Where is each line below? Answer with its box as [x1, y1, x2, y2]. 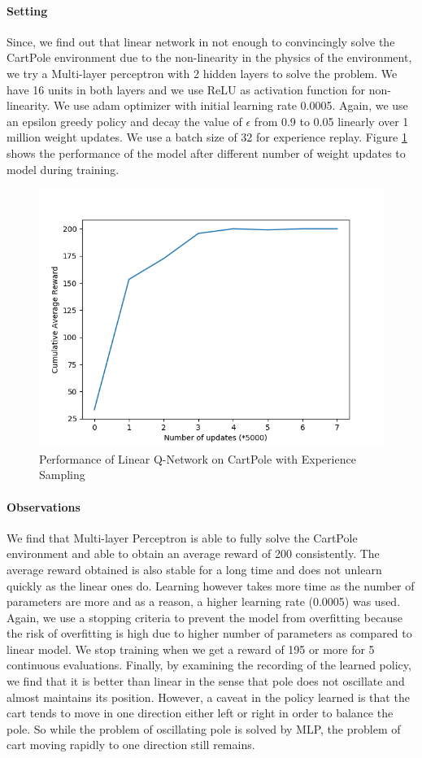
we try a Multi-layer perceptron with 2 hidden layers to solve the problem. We [7, 64, 398, 81]
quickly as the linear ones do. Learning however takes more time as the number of [7, 577, 415, 594]
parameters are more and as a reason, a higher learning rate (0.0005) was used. [7, 593, 401, 610]
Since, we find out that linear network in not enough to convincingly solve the [7, 33, 395, 50]
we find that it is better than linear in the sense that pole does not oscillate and [7, 673, 405, 690]
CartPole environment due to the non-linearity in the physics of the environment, [7, 49, 412, 66]
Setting [7, 2, 48, 19]
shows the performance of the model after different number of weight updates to [7, 144, 406, 161]
